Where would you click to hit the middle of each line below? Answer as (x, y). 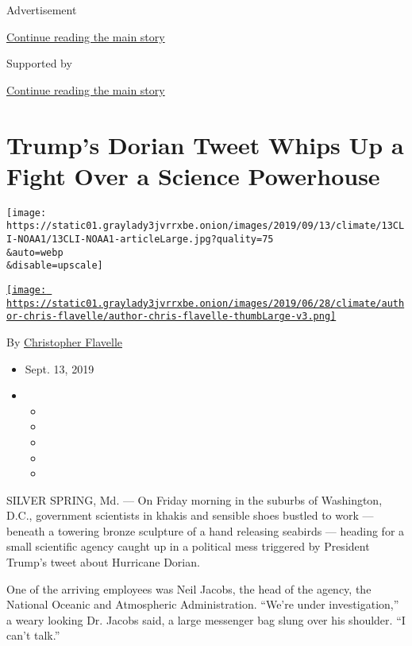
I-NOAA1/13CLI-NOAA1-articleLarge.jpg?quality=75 (140, 239)
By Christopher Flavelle (64, 341)
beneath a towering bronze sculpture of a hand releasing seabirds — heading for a (206, 530)
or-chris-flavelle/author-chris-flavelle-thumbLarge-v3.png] (171, 317)
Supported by (39, 63)
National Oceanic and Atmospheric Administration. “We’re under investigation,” (203, 604)
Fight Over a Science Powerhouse (193, 175)
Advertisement (42, 10)
